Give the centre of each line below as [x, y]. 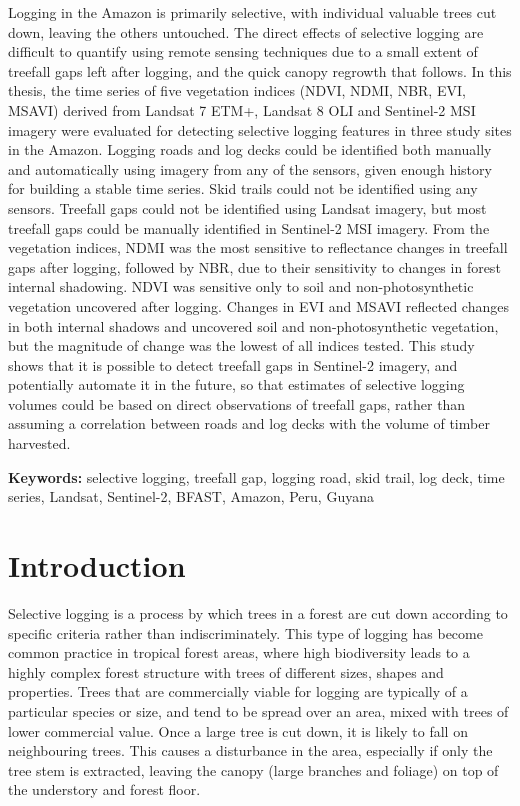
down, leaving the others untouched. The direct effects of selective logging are [246, 31]
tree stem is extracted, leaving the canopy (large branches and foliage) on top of [253, 769]
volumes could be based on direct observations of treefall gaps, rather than [237, 403]
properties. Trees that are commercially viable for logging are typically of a [238, 691]
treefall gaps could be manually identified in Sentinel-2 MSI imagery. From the [249, 227]
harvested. [39, 443]
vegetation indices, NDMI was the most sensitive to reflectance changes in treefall [258, 247]
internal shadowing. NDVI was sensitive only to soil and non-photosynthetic [241, 286]
